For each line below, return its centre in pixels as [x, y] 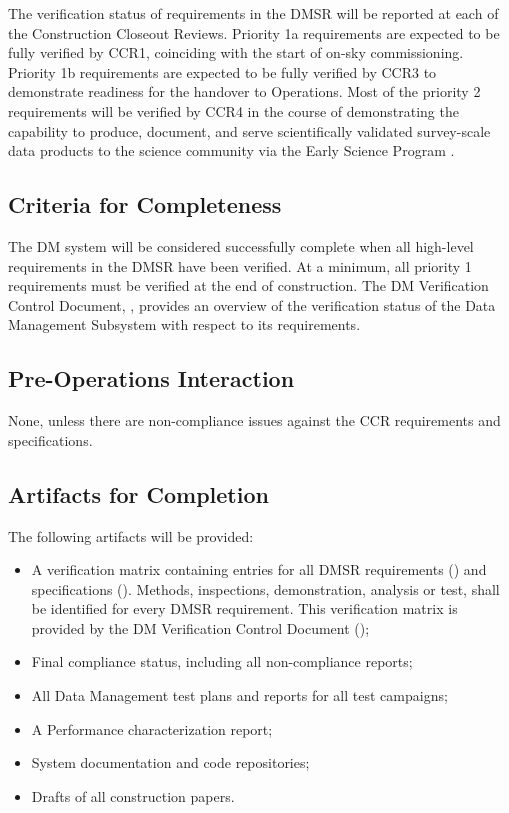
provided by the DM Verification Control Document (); [200, 627]
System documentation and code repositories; [170, 762]
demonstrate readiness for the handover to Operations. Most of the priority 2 [244, 91]
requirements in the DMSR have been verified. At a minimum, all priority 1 [240, 265]
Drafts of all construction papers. [133, 795]
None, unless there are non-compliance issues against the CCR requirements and [254, 420]
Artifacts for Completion [138, 493]
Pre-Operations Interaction [151, 378]
